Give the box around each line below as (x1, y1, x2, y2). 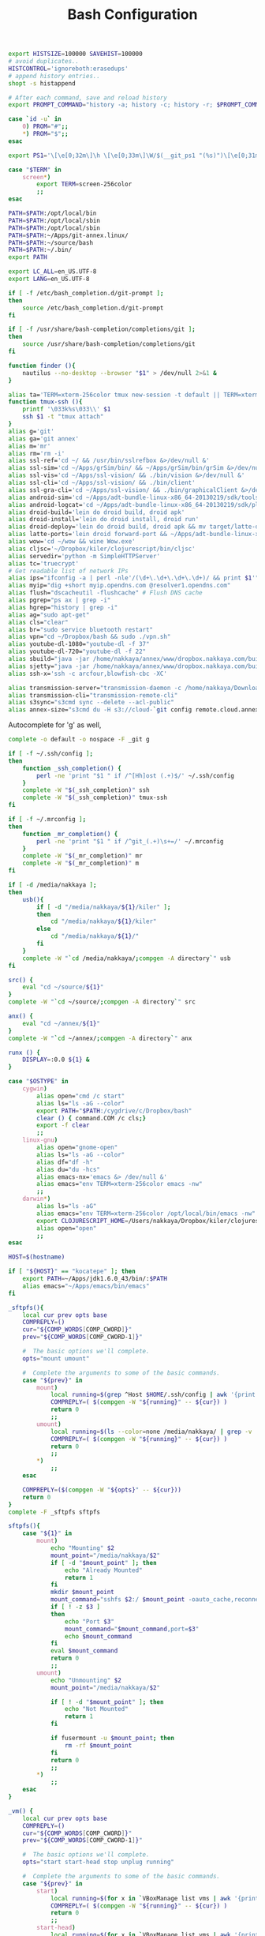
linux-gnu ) (22, 1136, 58, 1144)
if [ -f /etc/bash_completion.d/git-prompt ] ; (8, 289, 164, 297)
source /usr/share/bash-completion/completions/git (22, 340, 196, 348)
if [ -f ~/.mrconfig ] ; (8, 816, 87, 824)
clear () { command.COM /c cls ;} (36, 1114, 147, 1122)
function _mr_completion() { (22, 830, 118, 838)
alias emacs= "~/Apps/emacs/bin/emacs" (22, 1281, 150, 1290)
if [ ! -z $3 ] (50, 1603, 101, 1611)
